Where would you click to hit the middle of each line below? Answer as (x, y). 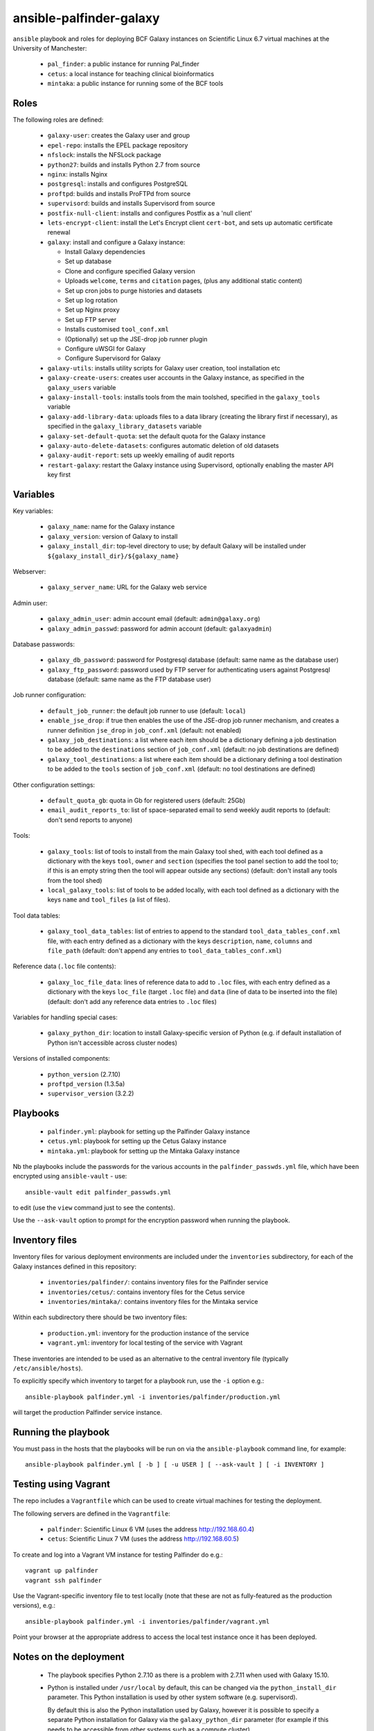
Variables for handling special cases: (65, 1017)
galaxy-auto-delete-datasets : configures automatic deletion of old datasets (163, 445)
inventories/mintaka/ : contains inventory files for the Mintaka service (153, 1301)
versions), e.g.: (34, 1606)
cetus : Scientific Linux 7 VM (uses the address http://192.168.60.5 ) (143, 1539)
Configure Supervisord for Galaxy (113, 358)
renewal (59, 233)
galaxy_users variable (82, 387)
